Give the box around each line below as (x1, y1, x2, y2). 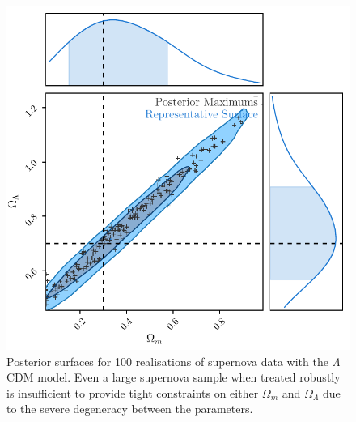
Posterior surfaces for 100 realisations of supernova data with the (6, 352, 328, 369)
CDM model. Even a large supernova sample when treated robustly (6, 369, 341, 386)
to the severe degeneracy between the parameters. (6, 400, 253, 417)
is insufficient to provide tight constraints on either (6, 384, 259, 401)
